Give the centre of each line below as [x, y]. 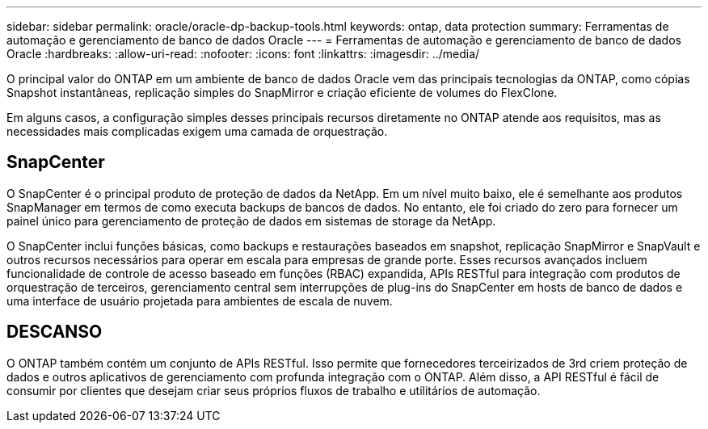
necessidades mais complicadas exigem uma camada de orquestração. [197, 131]
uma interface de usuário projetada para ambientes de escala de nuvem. [200, 301]
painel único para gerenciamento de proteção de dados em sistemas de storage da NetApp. [251, 221]
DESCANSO [55, 332]
